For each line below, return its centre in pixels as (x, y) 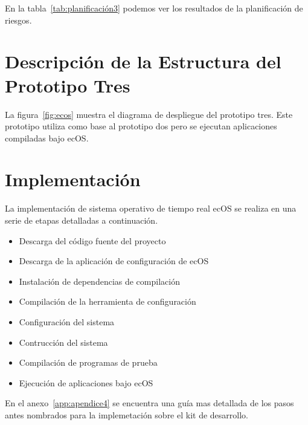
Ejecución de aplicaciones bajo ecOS (86, 382)
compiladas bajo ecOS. (47, 138)
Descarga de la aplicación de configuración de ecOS (114, 261)
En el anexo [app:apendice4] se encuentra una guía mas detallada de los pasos (149, 403)
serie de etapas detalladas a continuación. (82, 220)
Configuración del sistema (67, 321)
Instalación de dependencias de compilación (99, 281)
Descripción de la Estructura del (143, 61)
